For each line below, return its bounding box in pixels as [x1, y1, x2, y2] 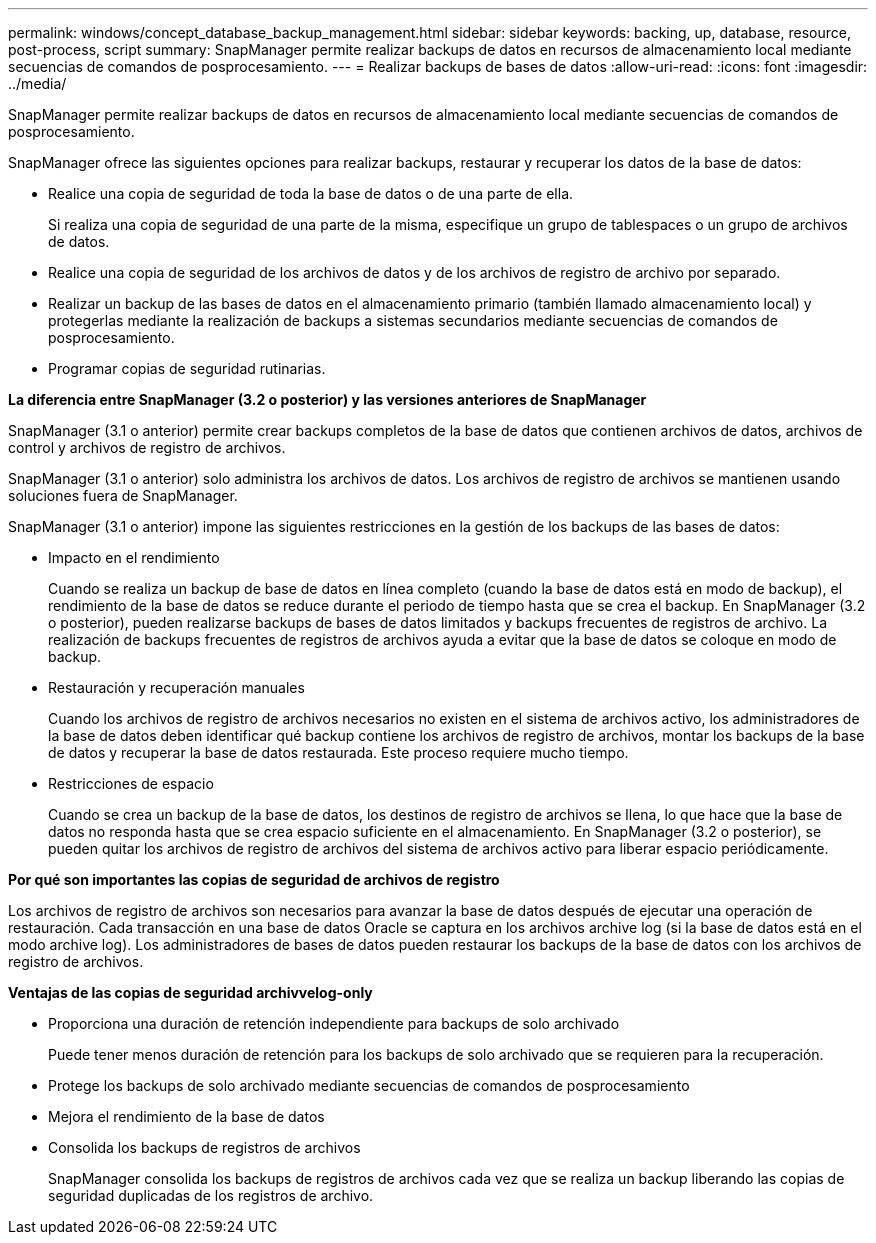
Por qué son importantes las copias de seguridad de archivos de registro [8, 871, 500, 888]
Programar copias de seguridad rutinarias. [48, 360, 326, 377]
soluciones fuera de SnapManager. [8, 487, 238, 504]
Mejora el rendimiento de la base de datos [48, 1108, 325, 1125]
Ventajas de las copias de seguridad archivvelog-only [8, 984, 373, 1001]
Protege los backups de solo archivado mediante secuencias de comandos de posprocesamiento [48, 1077, 690, 1094]
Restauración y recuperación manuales [48, 679, 305, 696]
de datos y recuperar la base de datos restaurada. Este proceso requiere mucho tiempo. [48, 744, 629, 761]
